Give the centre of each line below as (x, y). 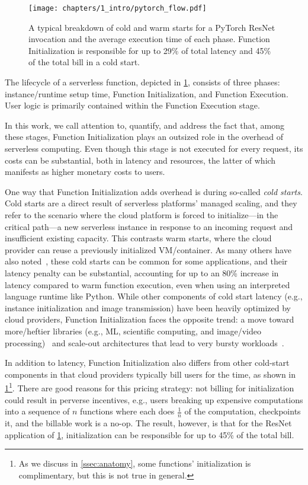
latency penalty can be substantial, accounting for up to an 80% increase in (142, 272)
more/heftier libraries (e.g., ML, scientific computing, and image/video (133, 331)
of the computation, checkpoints (243, 411)
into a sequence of (37, 411)
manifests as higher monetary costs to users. (85, 172)
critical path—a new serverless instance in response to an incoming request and (149, 226)
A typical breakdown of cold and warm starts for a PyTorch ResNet (152, 27)
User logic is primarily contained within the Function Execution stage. (132, 105)
